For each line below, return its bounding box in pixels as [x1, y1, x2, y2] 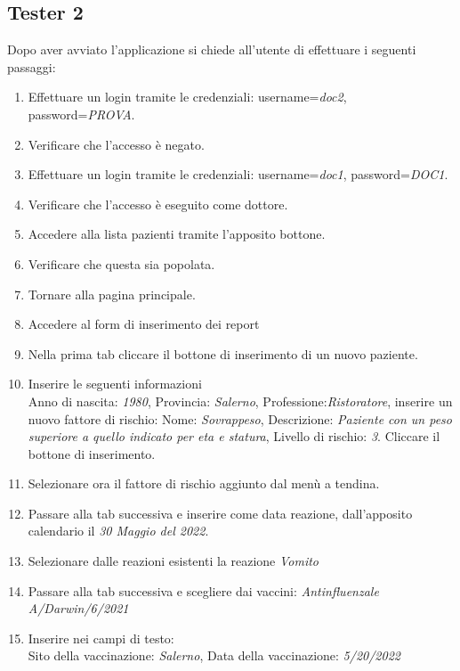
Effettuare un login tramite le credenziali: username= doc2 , [28, 87, 347, 106]
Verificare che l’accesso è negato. [28, 135, 205, 153]
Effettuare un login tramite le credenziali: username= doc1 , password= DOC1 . [28, 165, 448, 184]
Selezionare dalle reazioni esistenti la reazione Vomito [28, 552, 319, 570]
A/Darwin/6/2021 [28, 599, 129, 618]
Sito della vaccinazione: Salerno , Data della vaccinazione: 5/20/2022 [28, 646, 400, 665]
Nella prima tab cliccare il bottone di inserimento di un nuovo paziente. [28, 344, 418, 363]
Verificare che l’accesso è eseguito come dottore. [28, 194, 288, 213]
